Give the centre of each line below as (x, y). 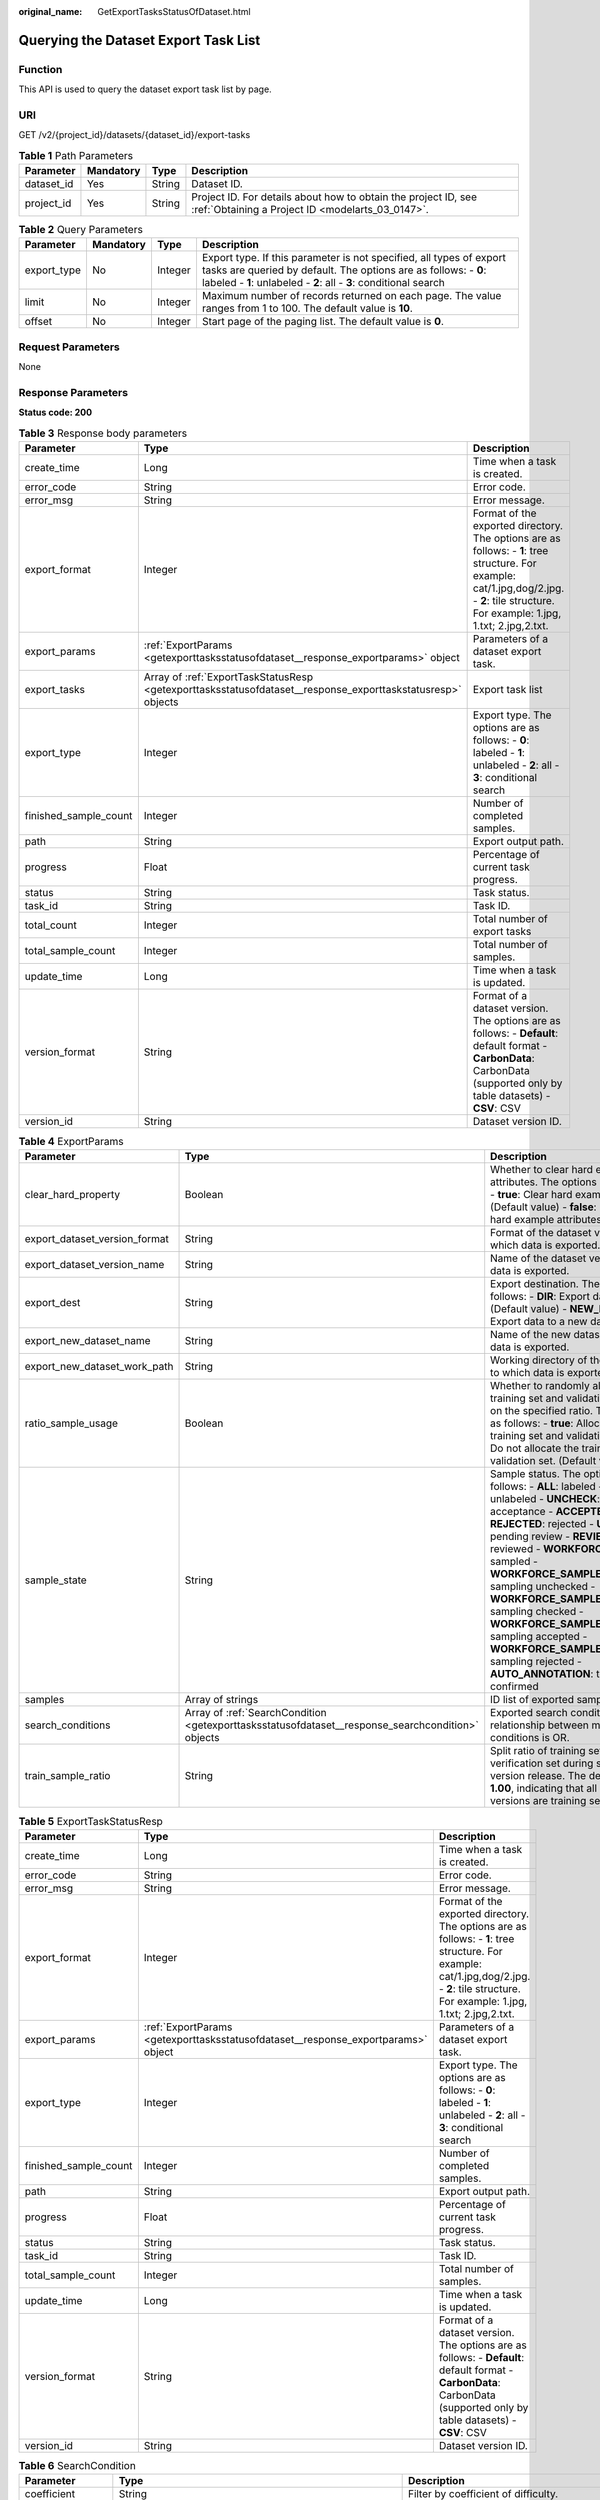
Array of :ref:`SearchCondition (255, 1713)
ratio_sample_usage (71, 1423)
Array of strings (221, 1700)
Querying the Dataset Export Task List (139, 40)
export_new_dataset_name (87, 1341)
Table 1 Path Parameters (76, 155)
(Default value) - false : (543, 1207)
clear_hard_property (72, 1195)
